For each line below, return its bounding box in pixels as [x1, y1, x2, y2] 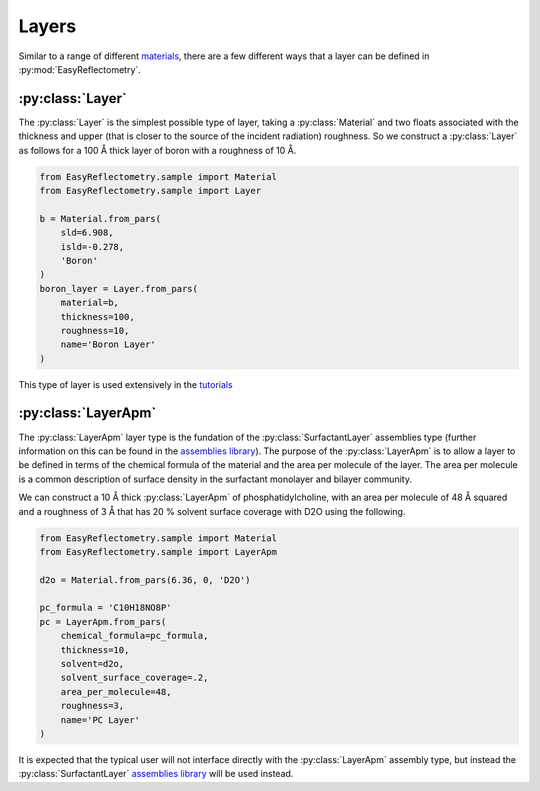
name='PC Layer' [60, 714, 140, 725]
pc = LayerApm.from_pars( [39, 616, 167, 627]
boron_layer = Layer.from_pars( [39, 283, 199, 294]
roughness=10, [60, 325, 130, 336]
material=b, [60, 297, 120, 309]
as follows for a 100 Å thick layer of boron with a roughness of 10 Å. [18, 144, 297, 156]
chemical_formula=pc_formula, [60, 630, 209, 642]
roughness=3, [60, 700, 125, 712]
